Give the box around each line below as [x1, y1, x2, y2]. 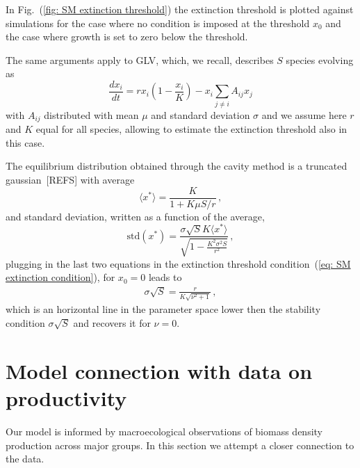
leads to [148, 270, 182, 284]
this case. [6, 135, 45, 150]
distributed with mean [44, 107, 139, 122]
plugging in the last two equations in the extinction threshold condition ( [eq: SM [6, 256, 351, 271]
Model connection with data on [6, 356, 313, 385]
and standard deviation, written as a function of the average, [6, 209, 265, 223]
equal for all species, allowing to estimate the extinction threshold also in [35, 122, 347, 136]
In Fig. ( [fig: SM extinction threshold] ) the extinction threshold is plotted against [6, 2, 354, 16]
